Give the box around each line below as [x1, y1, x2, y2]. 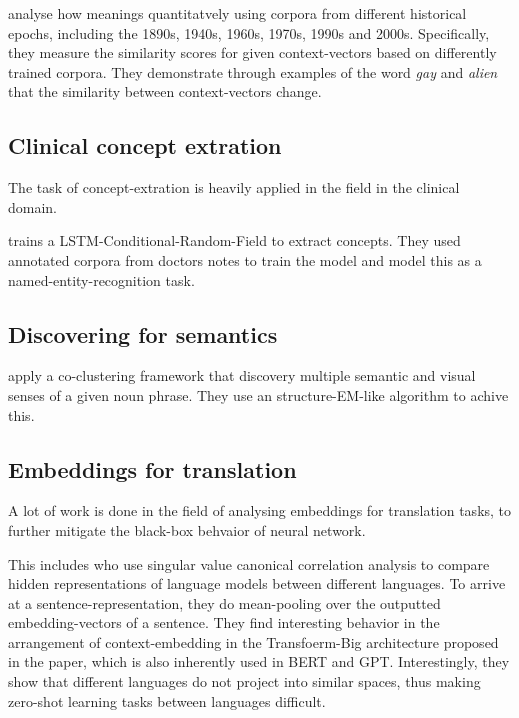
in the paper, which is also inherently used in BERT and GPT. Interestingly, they [8, 651, 510, 672]
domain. [8, 196, 58, 217]
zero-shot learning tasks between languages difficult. [8, 690, 326, 711]
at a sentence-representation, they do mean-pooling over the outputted [8, 592, 441, 613]
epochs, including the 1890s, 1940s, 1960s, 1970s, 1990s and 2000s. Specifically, [8, 22, 490, 43]
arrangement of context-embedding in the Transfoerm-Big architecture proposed [8, 631, 499, 652]
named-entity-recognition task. [8, 269, 195, 290]
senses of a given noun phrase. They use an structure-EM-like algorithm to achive [8, 384, 509, 405]
